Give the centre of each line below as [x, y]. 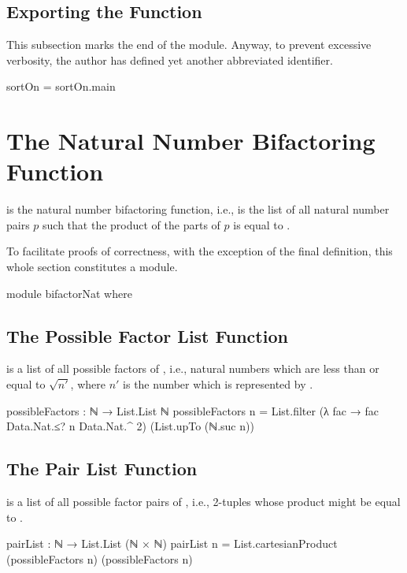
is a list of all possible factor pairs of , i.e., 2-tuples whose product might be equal [203, 502]
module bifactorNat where [69, 293]
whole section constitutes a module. [92, 267]
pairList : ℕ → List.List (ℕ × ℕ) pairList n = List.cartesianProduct [172, 543]
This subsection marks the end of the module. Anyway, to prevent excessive [189, 45]
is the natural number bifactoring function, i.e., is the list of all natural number [198, 209]
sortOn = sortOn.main [61, 86]
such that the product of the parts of [131, 224]
